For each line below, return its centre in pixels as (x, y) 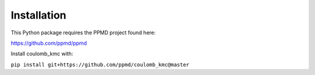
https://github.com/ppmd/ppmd (49, 43)
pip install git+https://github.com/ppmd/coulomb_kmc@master (100, 65)
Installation (38, 15)
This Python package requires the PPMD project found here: (83, 33)
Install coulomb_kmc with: (42, 54)
